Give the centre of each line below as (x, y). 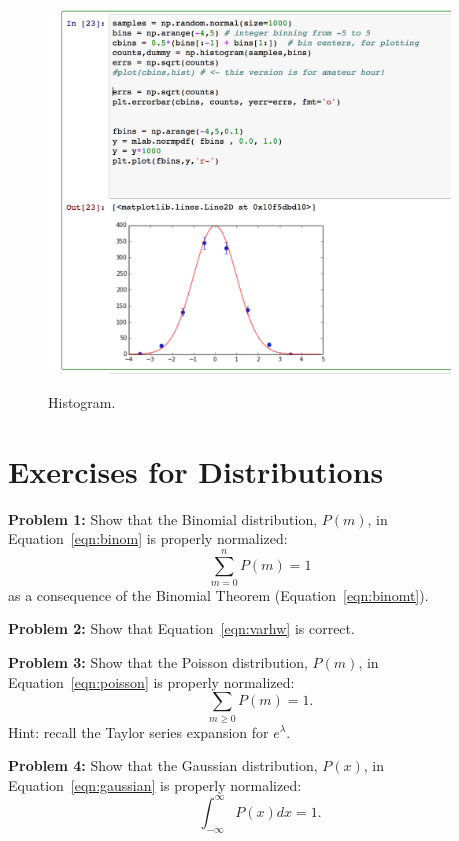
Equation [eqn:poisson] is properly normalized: (151, 681)
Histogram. (82, 401)
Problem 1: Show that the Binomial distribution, (163, 518)
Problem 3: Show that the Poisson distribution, (158, 662)
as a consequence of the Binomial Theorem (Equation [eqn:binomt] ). (218, 594)
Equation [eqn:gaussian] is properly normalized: (155, 784)
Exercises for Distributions (196, 470)
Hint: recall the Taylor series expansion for (138, 731)
